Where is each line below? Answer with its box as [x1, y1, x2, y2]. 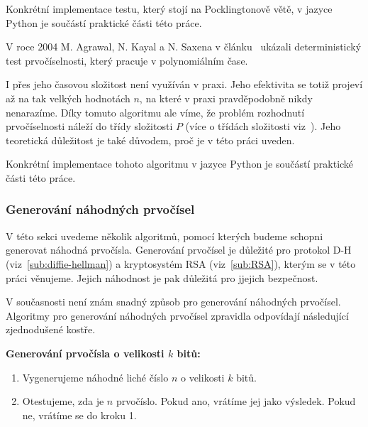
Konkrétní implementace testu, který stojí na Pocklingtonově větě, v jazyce [6, 1, 333, 16]
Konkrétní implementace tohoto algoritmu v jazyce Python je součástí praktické [6, 156, 354, 171]
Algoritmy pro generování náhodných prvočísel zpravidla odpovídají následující [6, 308, 349, 323]
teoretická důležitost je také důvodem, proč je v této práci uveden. [6, 132, 295, 147]
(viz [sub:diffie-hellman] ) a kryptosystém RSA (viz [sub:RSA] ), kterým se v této [6, 256, 356, 271]
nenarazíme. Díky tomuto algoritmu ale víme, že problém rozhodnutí [6, 104, 305, 119]
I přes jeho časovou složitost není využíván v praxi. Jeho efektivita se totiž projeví [6, 77, 363, 92]
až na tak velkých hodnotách [6, 90, 130, 105]
